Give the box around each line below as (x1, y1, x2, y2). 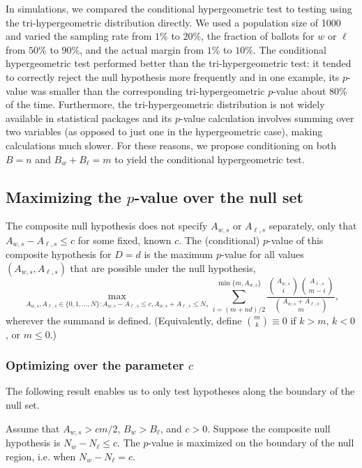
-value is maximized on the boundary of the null (148, 435, 354, 450)
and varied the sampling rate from (6, 29, 152, 43)
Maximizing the (6, 186, 121, 207)
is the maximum (144, 247, 213, 262)
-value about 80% (273, 83, 347, 98)
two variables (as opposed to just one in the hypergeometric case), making (6, 124, 323, 139)
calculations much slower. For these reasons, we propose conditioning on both (6, 137, 337, 152)
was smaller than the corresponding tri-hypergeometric (31, 83, 265, 98)
